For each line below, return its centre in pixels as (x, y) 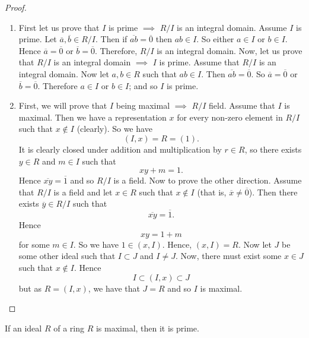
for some (34, 244)
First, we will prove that (63, 105)
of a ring (69, 328)
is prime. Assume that (199, 62)
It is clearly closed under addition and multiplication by (120, 149)
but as (30, 288)
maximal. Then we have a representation (93, 117)
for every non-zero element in (230, 117)
